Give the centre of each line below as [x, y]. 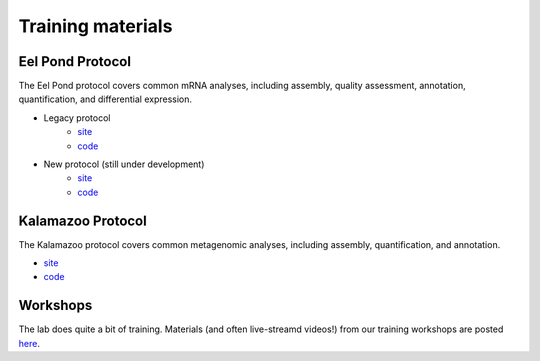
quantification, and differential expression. [105, 99]
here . [29, 343]
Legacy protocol [77, 117]
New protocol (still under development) [124, 164]
